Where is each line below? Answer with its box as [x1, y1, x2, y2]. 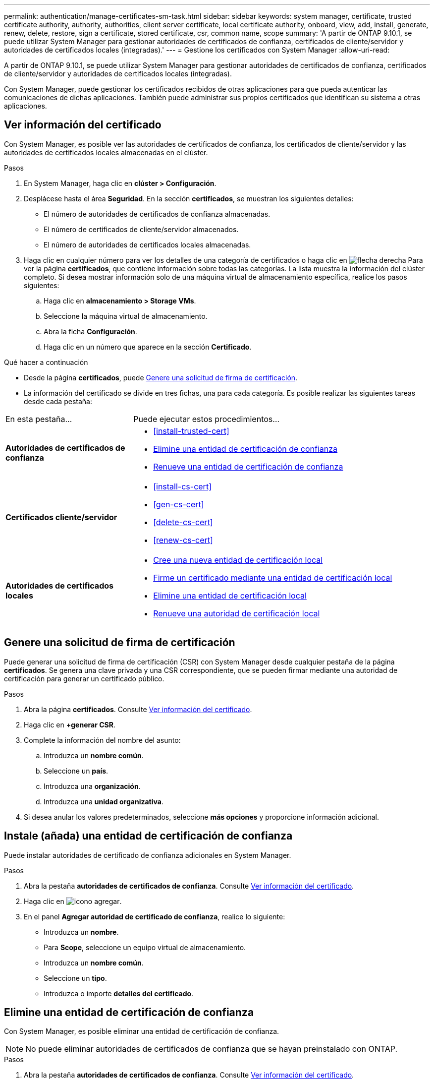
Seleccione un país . [44, 766, 108, 775]
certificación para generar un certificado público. [4, 674, 164, 683]
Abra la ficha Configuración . [44, 327, 137, 336]
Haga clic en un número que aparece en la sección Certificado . [44, 342, 252, 351]
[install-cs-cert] [153, 481, 212, 491]
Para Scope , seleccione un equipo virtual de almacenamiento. [44, 943, 246, 952]
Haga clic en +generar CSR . [24, 720, 115, 729]
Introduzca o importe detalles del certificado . [44, 989, 194, 998]
